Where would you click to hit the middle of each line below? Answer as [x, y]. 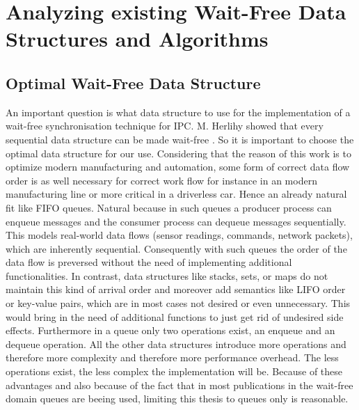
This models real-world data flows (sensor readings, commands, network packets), [179, 235]
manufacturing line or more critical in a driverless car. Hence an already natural [176, 194]
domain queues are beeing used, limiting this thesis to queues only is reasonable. [177, 399]
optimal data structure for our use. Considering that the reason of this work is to [178, 153]
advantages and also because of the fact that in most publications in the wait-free [179, 385]
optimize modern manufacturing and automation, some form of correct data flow [178, 167]
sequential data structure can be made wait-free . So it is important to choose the [180, 139]
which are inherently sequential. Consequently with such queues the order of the [176, 248]
